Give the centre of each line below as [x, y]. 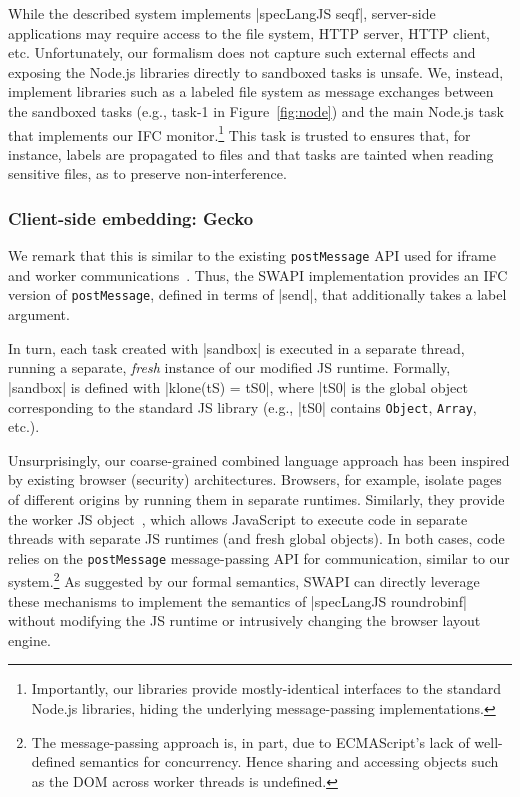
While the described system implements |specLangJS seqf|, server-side [222, 13]
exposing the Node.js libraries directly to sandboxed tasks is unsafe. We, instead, [256, 71]
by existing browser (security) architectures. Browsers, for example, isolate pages [255, 479]
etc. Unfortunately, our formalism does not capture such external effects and [242, 52]
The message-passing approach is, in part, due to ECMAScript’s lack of [250, 741]
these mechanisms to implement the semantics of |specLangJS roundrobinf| [238, 600]
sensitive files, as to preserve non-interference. [147, 173]
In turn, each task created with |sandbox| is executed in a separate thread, [236, 347]
